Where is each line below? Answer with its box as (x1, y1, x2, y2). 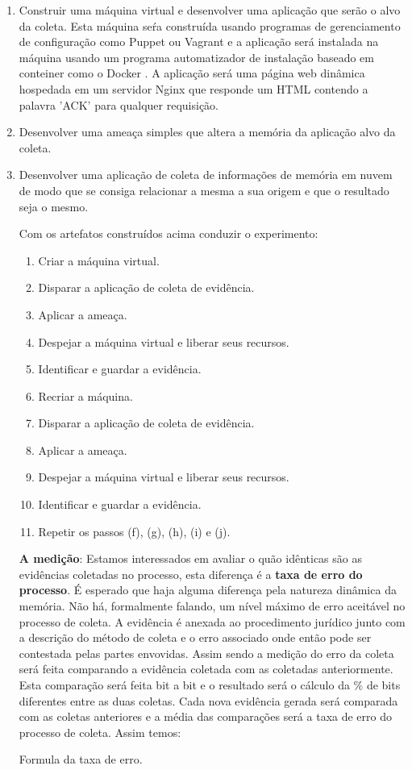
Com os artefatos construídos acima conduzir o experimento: (19, 225, 318, 242)
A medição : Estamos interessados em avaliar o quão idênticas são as (19, 550, 362, 567)
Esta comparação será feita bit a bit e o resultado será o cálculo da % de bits (19, 676, 401, 693)
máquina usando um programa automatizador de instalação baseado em (19, 48, 374, 65)
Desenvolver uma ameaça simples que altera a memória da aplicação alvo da (19, 123, 396, 140)
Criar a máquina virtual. (38, 252, 160, 268)
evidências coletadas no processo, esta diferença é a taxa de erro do (19, 565, 363, 582)
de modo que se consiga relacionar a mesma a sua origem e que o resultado (19, 181, 389, 198)
